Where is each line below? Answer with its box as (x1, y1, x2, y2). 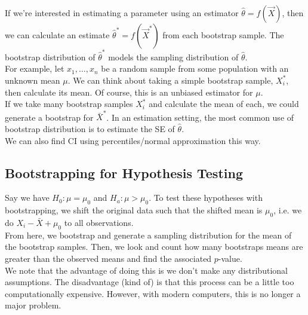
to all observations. (64, 216, 134, 228)
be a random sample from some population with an (101, 62, 289, 75)
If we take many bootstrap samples (5, 97, 133, 110)
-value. (218, 252, 242, 264)
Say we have (5, 191, 50, 204)
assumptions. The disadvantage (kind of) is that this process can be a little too (5, 276, 294, 288)
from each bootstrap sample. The (162, 29, 284, 41)
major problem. (5, 299, 61, 311)
